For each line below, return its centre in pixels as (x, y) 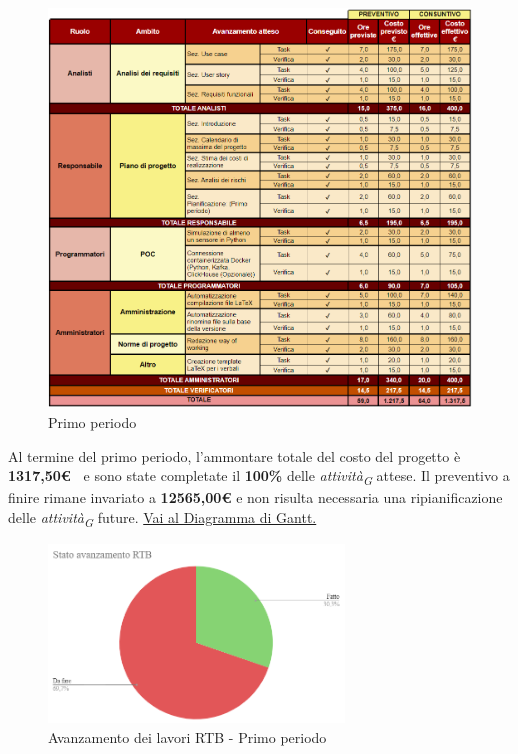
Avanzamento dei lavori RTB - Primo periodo (187, 736)
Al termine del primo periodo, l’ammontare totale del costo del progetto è (234, 455)
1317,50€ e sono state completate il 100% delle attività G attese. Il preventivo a (259, 476)
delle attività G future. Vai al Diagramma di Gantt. (162, 518)
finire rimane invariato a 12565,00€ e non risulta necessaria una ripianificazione (255, 497)
